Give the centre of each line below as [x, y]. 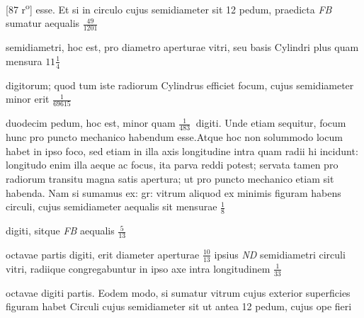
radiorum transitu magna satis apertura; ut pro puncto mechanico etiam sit [170, 179]
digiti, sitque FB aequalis [60, 231]
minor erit [28, 99]
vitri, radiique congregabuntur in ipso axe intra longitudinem [138, 268]
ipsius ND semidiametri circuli [280, 254]
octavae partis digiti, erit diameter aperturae [103, 254]
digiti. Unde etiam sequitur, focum [271, 123]
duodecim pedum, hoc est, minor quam [91, 123]
